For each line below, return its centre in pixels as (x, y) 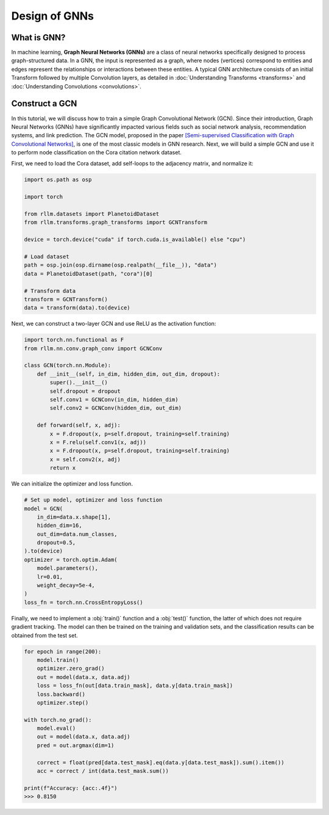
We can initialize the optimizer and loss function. (72, 484)
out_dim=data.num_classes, (77, 534)
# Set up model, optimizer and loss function (93, 500)
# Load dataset (47, 257)
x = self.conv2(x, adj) (85, 459)
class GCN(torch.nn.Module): (68, 365)
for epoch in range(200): (63, 652)
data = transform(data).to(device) (77, 308)
